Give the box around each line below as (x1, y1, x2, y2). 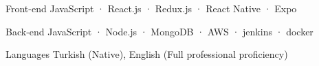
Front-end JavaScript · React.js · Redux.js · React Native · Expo (5, 1, 297, 15)
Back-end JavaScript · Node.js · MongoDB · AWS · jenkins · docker (5, 24, 313, 38)
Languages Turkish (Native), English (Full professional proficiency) (5, 47, 288, 61)
